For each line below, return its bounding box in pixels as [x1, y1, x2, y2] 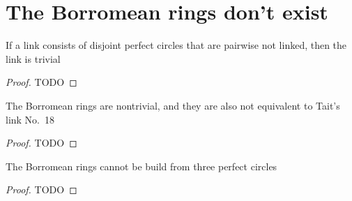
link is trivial [6, 51, 61, 66]
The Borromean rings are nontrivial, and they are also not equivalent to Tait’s [6, 98, 340, 112]
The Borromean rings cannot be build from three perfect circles [6, 158, 277, 173]
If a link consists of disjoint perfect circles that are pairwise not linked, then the [6, 38, 347, 52]
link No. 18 [6, 112, 55, 126]
